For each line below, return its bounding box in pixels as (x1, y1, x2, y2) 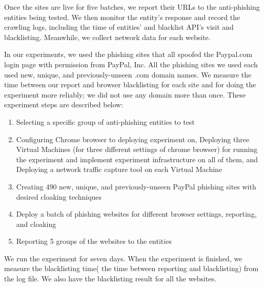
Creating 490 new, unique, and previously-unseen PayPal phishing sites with (16, 181, 256, 192)
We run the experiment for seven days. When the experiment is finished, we (4, 253, 242, 263)
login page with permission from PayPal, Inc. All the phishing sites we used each (4, 59, 258, 69)
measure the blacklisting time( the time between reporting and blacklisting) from (4, 263, 259, 274)
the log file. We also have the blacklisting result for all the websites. (4, 273, 216, 284)
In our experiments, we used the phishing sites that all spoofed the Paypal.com (4, 49, 253, 60)
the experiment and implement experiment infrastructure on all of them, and (16, 154, 258, 164)
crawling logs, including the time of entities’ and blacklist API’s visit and (4, 22, 234, 32)
